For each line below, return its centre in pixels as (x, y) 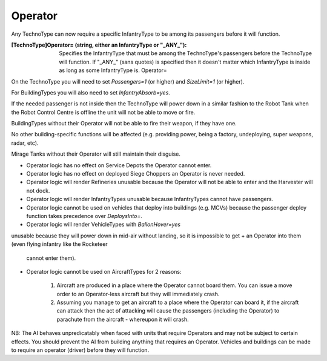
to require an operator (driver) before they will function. (80, 350)
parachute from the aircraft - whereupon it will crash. (123, 319)
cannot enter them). (51, 258)
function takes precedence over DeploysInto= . (84, 216)
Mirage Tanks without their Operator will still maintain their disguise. (96, 154)
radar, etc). (25, 143)
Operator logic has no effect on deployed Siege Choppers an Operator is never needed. (136, 174)
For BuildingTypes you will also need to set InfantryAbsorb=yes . (91, 92)
